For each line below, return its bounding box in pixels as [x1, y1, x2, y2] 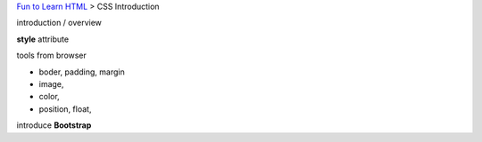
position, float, [38, 103, 92, 114]
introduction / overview [16, 18, 103, 28]
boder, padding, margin [38, 67, 125, 77]
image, [38, 78, 64, 89]
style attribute [16, 34, 70, 44]
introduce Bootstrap [16, 120, 92, 130]
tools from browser [16, 50, 87, 61]
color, [38, 91, 60, 102]
